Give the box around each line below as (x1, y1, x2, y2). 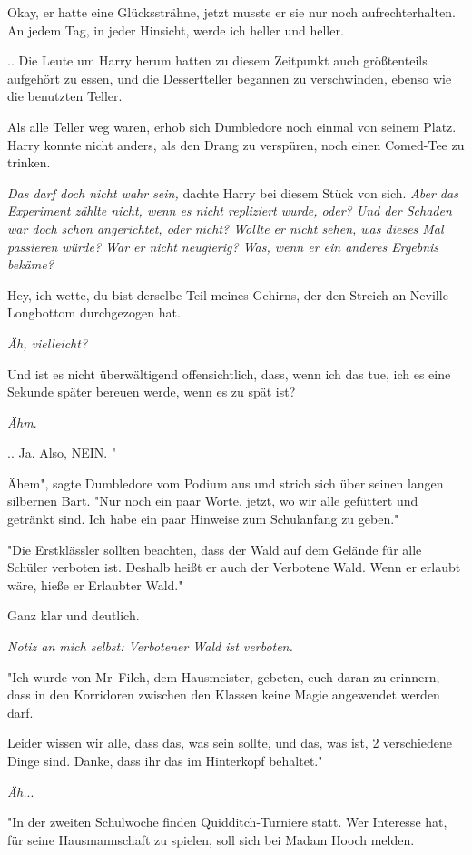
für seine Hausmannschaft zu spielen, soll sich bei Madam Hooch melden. (7, 830, 415, 849)
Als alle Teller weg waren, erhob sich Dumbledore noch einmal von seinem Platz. (7, 116, 457, 136)
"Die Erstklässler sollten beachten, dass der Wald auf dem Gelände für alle (7, 539, 422, 558)
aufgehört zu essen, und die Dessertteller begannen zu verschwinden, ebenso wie (7, 68, 452, 87)
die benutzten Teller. (7, 86, 123, 106)
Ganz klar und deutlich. (7, 606, 140, 625)
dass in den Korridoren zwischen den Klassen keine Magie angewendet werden (7, 685, 440, 704)
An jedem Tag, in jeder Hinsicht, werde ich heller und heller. (7, 20, 344, 39)
